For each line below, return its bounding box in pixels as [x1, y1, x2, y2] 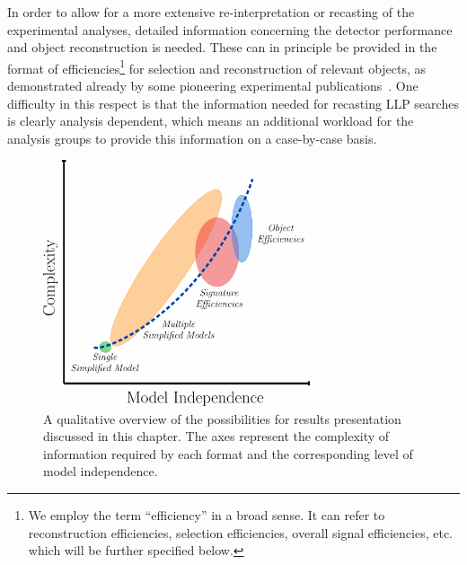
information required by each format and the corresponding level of [43, 444, 413, 463]
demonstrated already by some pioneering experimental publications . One [7, 76, 419, 95]
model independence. [43, 462, 158, 481]
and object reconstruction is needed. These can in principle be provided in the [7, 38, 437, 57]
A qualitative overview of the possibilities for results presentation [43, 409, 401, 428]
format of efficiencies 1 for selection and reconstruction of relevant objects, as [7, 56, 427, 77]
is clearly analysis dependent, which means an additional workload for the [7, 111, 414, 130]
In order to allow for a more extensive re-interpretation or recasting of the [7, 3, 415, 21]
